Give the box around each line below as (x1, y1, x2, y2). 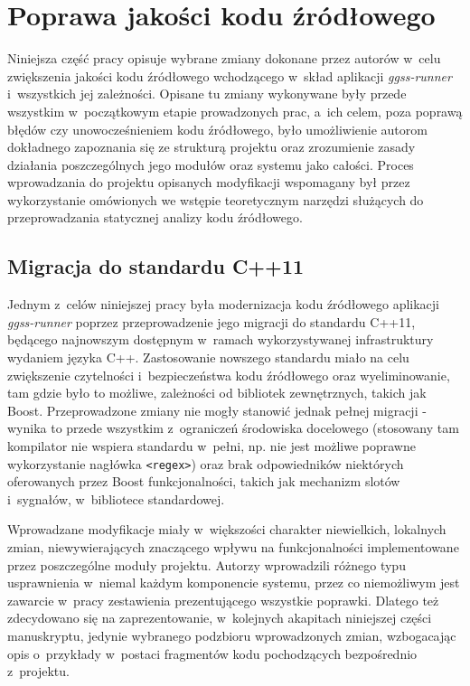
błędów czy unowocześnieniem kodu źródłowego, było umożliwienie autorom (7, 119, 428, 138)
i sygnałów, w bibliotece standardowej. (7, 489, 225, 508)
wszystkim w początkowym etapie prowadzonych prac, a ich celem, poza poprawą (7, 101, 463, 120)
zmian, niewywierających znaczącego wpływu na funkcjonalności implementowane (7, 538, 459, 557)
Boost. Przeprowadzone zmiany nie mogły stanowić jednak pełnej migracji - (7, 400, 427, 419)
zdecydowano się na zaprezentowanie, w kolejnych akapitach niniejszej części (7, 608, 432, 627)
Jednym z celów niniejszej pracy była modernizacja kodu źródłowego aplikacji (7, 295, 440, 314)
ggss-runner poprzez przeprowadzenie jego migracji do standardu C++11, (7, 312, 416, 331)
